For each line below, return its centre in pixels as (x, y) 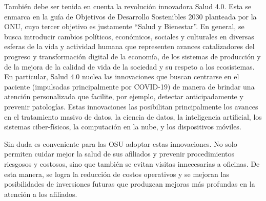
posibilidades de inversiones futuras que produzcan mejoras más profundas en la (130, 184)
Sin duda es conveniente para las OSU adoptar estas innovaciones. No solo (121, 143)
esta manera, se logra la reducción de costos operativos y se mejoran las (117, 174)
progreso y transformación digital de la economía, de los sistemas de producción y (132, 56)
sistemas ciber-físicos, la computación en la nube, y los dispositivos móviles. (123, 127)
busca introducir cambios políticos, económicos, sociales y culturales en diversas (129, 36)
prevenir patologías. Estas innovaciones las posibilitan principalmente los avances (131, 106)
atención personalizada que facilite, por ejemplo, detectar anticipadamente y (124, 96)
